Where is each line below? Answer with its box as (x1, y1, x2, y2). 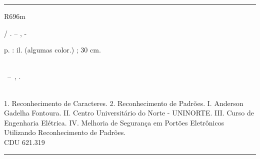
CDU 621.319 (4, 136, 45, 147)
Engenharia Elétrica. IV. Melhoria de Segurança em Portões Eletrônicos (4, 117, 224, 127)
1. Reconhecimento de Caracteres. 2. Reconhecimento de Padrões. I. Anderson (4, 97, 243, 108)
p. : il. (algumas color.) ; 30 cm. (4, 44, 101, 55)
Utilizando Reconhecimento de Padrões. (4, 127, 126, 137)
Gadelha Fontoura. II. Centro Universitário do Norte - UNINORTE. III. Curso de (4, 107, 254, 118)
